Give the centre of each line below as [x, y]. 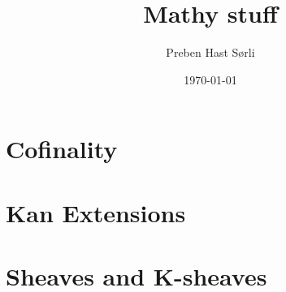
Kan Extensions [96, 212]
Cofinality [62, 149]
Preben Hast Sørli [210, 52]
